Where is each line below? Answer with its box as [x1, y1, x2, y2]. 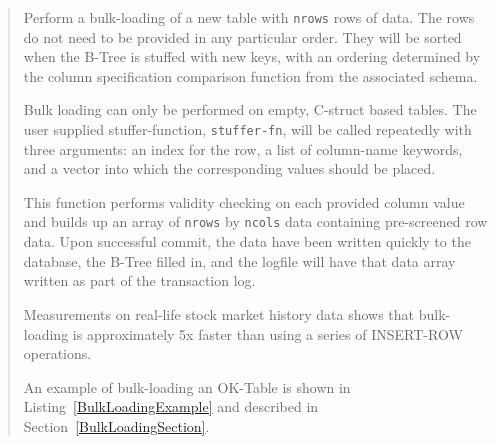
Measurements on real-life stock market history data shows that [23, 303, 415, 324]
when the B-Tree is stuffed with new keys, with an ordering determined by [23, 46, 481, 67]
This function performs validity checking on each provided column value [23, 191, 465, 212]
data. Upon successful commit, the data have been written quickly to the [23, 231, 471, 252]
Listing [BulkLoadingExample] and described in [23, 396, 319, 417]
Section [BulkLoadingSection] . [23, 415, 210, 436]
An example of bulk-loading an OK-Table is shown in [23, 376, 351, 397]
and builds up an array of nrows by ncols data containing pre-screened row [23, 211, 488, 232]
